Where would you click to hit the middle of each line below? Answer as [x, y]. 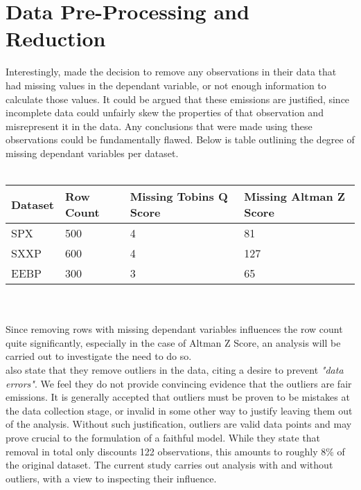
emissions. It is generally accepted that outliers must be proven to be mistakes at [178, 397]
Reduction [56, 38]
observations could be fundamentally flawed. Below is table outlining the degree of [180, 139]
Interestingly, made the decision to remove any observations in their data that [171, 72]
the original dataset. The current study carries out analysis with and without [169, 465]
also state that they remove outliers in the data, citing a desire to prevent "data [175, 370]
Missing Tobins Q [179, 197]
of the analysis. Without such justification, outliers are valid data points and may [179, 424]
